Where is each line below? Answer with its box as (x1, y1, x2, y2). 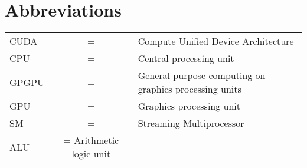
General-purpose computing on (138, 68, 266, 83)
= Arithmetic (63, 133, 119, 147)
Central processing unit (138, 51, 234, 65)
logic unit (71, 147, 111, 161)
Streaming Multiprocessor (138, 116, 244, 130)
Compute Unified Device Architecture (138, 34, 294, 48)
